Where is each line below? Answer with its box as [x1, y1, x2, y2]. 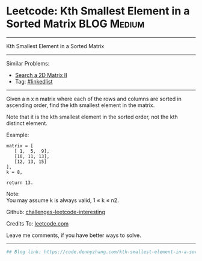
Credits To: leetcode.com [6, 220, 69, 227]
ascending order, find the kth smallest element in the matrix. [6, 101, 155, 109]
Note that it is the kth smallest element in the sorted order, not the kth [6, 113, 179, 120]
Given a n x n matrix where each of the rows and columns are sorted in [6, 95, 182, 102]
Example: [6, 131, 29, 138]
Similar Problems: [6, 60, 50, 67]
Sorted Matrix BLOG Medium [6, 17, 145, 31]
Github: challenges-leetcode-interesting [6, 208, 105, 215]
